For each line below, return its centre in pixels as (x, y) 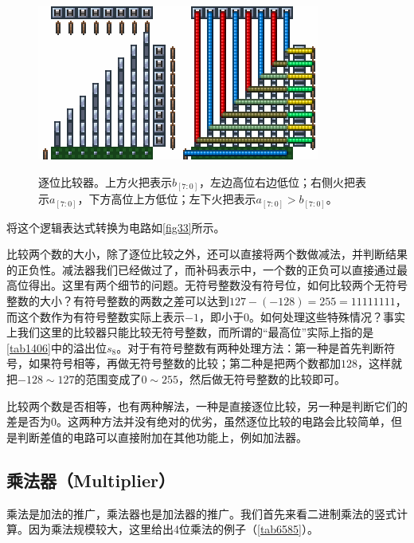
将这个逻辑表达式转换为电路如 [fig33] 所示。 (116, 227)
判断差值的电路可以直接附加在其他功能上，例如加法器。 (162, 437)
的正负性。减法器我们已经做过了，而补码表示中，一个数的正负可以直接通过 (201, 269)
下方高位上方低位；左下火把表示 (172, 199)
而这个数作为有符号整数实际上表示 (96, 316)
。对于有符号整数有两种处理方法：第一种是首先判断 (250, 347)
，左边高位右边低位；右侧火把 (277, 181)
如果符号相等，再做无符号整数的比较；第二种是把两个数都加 (184, 363)
